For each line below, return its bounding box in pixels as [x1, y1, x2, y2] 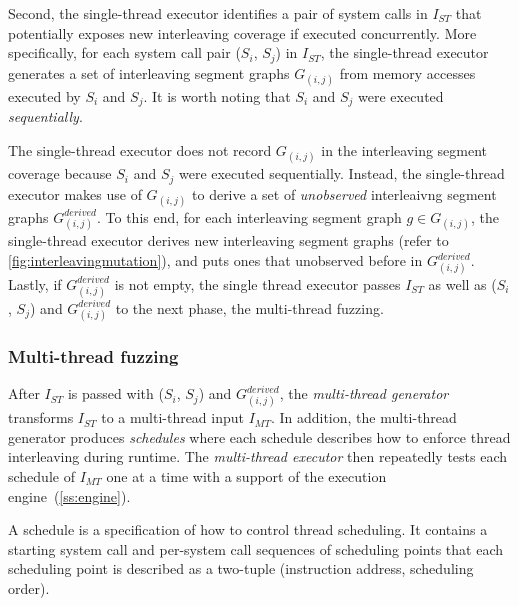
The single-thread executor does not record [8, 139, 272, 160]
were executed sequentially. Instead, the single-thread [178, 163, 505, 184]
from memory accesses [339, 62, 476, 83]
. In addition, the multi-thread [270, 407, 457, 428]
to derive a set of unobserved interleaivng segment [192, 183, 497, 204]
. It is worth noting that [143, 85, 291, 106]
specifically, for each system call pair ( [8, 42, 241, 63]
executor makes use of [8, 183, 142, 204]
